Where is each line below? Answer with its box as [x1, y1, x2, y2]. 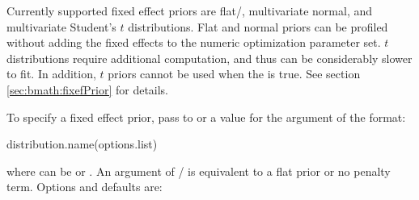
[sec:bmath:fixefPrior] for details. [6, 81, 169, 98]
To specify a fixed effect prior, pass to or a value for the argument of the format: [6, 108, 406, 125]
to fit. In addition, [6, 65, 96, 82]
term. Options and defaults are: [6, 178, 163, 195]
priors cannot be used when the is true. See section [108, 65, 361, 82]
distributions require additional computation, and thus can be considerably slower [6, 49, 413, 66]
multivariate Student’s [6, 18, 116, 35]
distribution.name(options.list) [6, 135, 158, 152]
